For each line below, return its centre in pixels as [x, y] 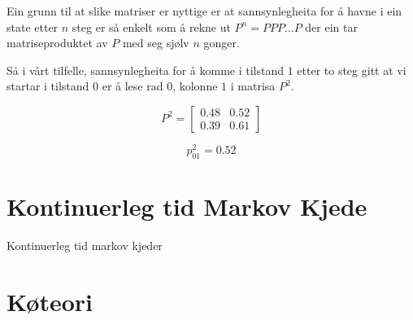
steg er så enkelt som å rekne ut [151, 26]
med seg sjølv [156, 43]
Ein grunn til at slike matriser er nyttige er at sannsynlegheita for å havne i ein [204, 11]
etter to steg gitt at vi [352, 70]
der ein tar [331, 26]
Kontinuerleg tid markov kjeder [85, 245]
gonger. [222, 43]
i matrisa [253, 86]
